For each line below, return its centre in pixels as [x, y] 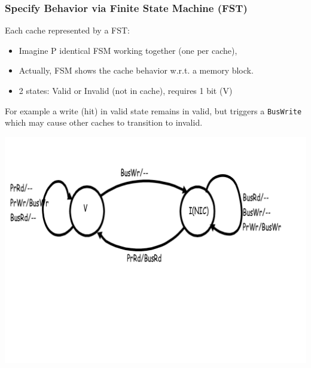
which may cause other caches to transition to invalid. [104, 122]
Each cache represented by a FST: [67, 30]
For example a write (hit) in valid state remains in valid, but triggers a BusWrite [153, 110]
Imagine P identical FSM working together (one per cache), [128, 50]
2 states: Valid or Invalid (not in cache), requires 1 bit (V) [126, 90]
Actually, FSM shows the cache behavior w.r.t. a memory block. [136, 70]
